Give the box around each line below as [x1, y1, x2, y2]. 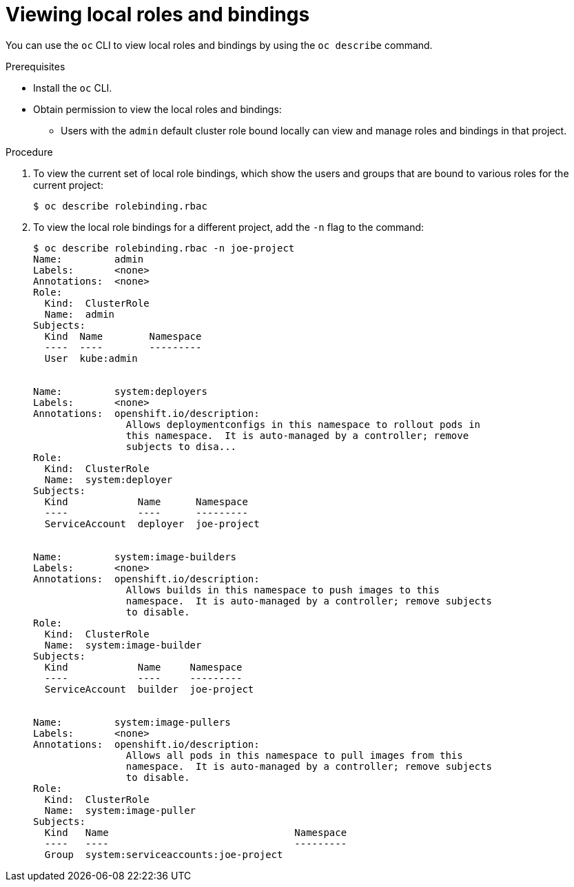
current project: [33, 179, 103, 191]
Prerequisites [6, 60, 65, 72]
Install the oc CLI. [33, 81, 112, 94]
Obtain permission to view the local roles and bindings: [33, 103, 282, 115]
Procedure [6, 145, 53, 158]
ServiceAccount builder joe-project [44, 683, 254, 695]
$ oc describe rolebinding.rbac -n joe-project [33, 242, 295, 254]
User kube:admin [44, 352, 138, 364]
